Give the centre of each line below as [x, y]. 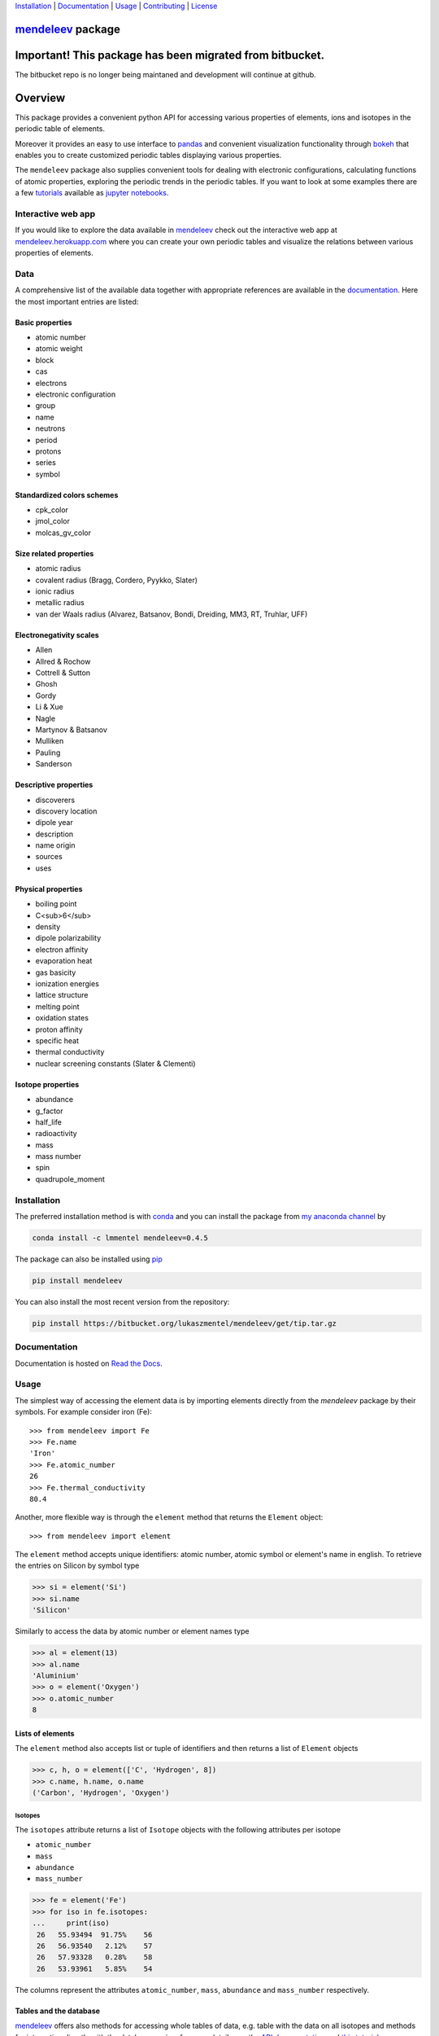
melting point [57, 1007]
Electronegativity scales [57, 634]
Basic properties [43, 323]
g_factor [49, 1111]
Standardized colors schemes [67, 495]
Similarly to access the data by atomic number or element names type [132, 1631]
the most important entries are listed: [77, 301]
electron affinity [62, 950]
